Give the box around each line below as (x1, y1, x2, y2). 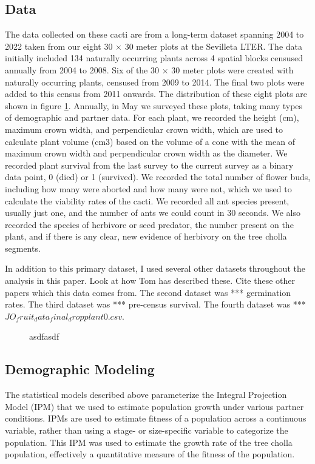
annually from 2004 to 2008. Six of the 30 (5, 63, 160, 76)
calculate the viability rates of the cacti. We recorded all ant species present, (5, 194, 290, 207)
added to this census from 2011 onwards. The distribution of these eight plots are (5, 87, 308, 100)
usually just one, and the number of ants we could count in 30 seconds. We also (5, 206, 300, 219)
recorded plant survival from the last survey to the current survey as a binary (5, 158, 294, 171)
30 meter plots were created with (171, 63, 294, 76)
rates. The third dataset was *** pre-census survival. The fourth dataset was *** (5, 298, 306, 311)
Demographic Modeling (5, 360, 155, 378)
